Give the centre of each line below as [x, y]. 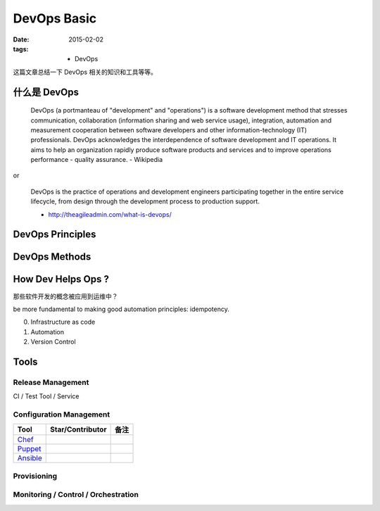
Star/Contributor [78, 429]
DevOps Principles [55, 235]
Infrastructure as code [63, 322]
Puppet [29, 449]
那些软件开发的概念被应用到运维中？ [65, 296]
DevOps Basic [55, 18]
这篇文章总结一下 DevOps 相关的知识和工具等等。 [85, 72]
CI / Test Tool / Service [46, 396]
